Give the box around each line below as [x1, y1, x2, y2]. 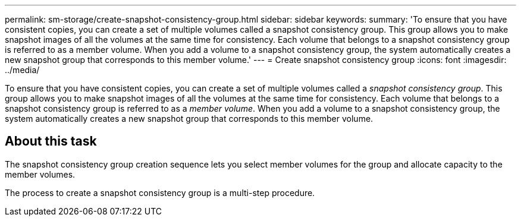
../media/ [5, 65, 40, 75]
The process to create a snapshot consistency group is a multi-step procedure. [5, 187, 315, 198]
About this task [5, 134, 97, 149]
